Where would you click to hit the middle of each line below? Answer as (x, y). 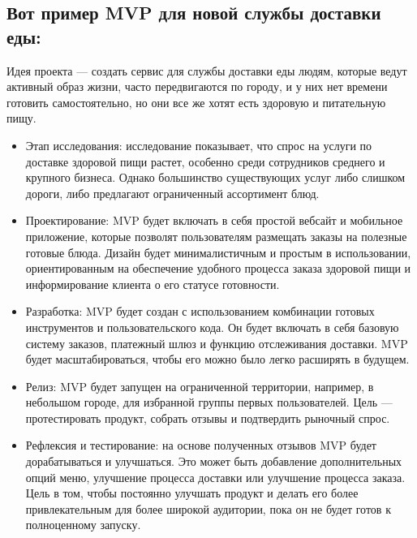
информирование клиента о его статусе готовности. (153, 284)
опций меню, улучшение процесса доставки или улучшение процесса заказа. (215, 477)
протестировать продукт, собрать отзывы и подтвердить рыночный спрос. (208, 417)
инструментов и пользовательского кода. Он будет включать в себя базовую (212, 327)
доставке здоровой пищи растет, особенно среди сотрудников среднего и (205, 161)
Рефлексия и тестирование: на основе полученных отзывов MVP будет (201, 445)
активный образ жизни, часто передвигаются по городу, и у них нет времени (197, 86)
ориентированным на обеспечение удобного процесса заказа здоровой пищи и (218, 268)
